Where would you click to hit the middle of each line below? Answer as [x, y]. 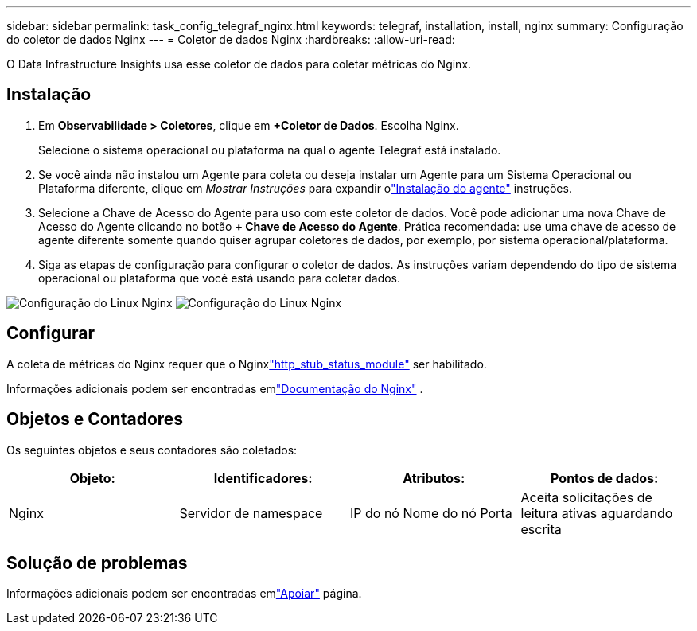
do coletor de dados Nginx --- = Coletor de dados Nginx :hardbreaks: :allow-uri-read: [231, 39]
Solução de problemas [97, 563]
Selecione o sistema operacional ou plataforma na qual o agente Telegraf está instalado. [270, 150]
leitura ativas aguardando [597, 513]
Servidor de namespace [251, 513]
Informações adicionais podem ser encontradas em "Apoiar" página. [184, 594]
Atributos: [434, 478]
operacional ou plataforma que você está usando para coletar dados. [220, 278]
